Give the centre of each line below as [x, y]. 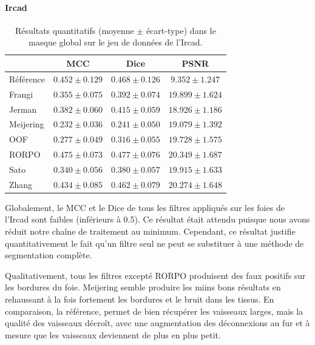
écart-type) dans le [181, 30]
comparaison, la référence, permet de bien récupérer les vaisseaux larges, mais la [154, 311]
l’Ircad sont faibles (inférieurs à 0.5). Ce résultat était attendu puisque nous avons [157, 219]
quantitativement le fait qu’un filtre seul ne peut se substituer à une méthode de [154, 243]
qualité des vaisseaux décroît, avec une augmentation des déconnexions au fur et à [157, 323]
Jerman [23, 109]
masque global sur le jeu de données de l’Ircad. [116, 42]
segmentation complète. [49, 255]
